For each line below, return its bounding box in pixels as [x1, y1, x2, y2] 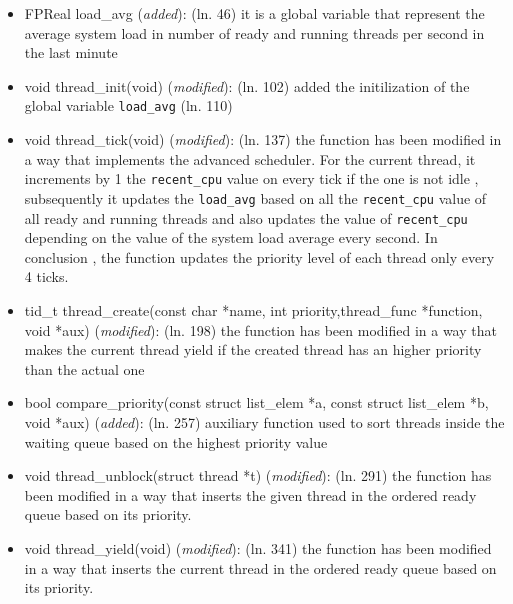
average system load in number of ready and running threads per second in [24, 22, 485, 43]
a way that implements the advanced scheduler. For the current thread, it [24, 148, 476, 169]
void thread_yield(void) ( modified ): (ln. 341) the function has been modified [24, 537, 492, 558]
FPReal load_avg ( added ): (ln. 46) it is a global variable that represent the [24, 3, 485, 23]
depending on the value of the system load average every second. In [24, 227, 438, 248]
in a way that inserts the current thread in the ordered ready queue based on [24, 557, 497, 578]
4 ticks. [24, 266, 69, 287]
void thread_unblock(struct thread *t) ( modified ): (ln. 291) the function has [24, 465, 492, 486]
